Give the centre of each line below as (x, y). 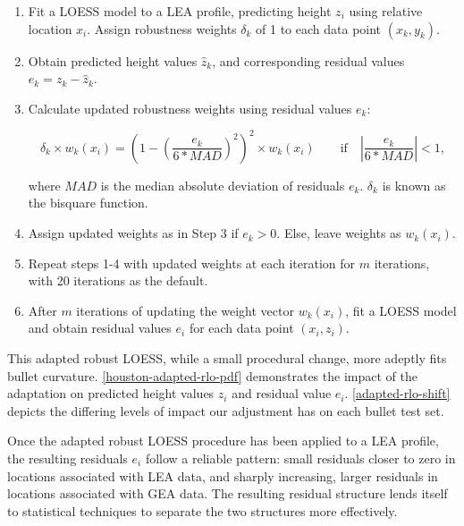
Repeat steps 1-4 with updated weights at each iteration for (192, 263)
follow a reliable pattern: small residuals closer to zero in (300, 458)
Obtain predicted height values (113, 60)
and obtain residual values (100, 328)
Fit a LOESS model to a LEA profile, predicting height (180, 11)
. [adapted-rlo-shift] (397, 393)
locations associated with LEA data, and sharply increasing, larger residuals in (223, 475)
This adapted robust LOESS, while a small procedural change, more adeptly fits (227, 358)
